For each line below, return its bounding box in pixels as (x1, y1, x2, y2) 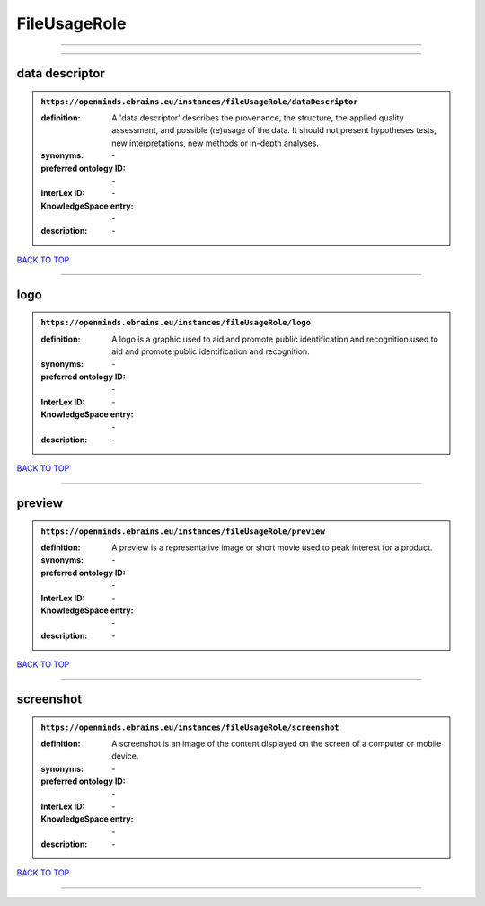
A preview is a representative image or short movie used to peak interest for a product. (111, 542, 433, 553)
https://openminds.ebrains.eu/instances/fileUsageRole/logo (40, 317, 312, 328)
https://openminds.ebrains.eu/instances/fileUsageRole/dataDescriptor (40, 96, 358, 107)
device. (111, 751, 139, 761)
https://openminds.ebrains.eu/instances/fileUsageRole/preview (40, 526, 325, 537)
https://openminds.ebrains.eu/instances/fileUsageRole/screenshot (40, 722, 340, 733)
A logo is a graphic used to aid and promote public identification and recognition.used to (111, 333, 439, 344)
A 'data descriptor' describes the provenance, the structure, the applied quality (111, 112, 404, 123)
